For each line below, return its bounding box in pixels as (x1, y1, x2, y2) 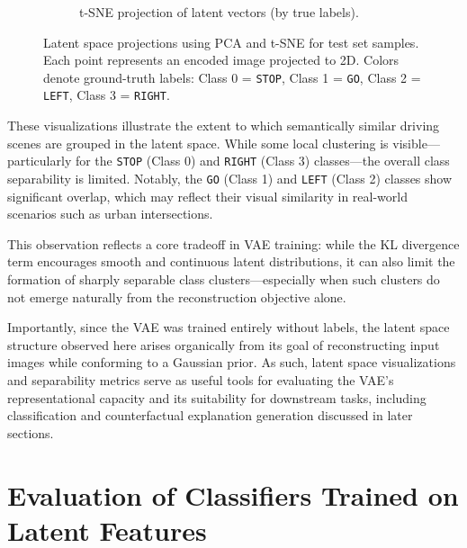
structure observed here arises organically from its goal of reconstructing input (7, 335, 440, 354)
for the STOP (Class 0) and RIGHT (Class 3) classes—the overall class (75, 151, 450, 170)
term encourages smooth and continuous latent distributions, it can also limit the (7, 252, 455, 271)
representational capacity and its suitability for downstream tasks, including (7, 388, 427, 407)
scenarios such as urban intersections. (7, 204, 213, 223)
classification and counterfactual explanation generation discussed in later (7, 406, 413, 425)
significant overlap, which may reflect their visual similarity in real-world (7, 186, 408, 205)
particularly (7, 151, 72, 170)
